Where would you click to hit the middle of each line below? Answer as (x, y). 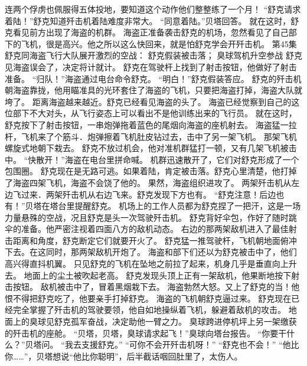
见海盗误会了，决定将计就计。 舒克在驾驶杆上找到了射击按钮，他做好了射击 (151, 66)
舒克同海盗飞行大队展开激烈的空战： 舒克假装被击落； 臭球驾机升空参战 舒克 (153, 55)
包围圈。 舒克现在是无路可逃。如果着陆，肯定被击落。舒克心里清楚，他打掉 (151, 171)
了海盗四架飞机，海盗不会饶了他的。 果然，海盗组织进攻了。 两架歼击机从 (148, 182)
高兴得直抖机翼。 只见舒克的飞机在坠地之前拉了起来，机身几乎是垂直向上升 (151, 264)
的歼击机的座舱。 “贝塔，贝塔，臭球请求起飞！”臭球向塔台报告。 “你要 (142, 333)
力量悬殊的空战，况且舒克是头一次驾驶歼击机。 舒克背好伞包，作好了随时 (147, 217)
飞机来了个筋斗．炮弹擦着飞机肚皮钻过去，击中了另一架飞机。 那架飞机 (159, 136)
